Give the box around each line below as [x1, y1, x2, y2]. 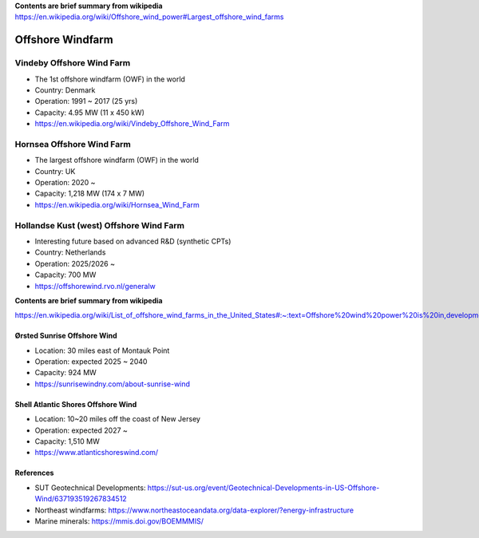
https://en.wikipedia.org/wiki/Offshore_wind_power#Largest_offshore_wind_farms [14, 12, 284, 22]
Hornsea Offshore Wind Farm [14, 138, 131, 149]
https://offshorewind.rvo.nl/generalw [34, 281, 156, 291]
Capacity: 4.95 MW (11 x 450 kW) [34, 108, 145, 117]
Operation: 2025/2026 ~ [34, 259, 116, 268]
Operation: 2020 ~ [34, 178, 96, 188]
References [14, 468, 54, 478]
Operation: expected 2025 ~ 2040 [34, 357, 148, 366]
